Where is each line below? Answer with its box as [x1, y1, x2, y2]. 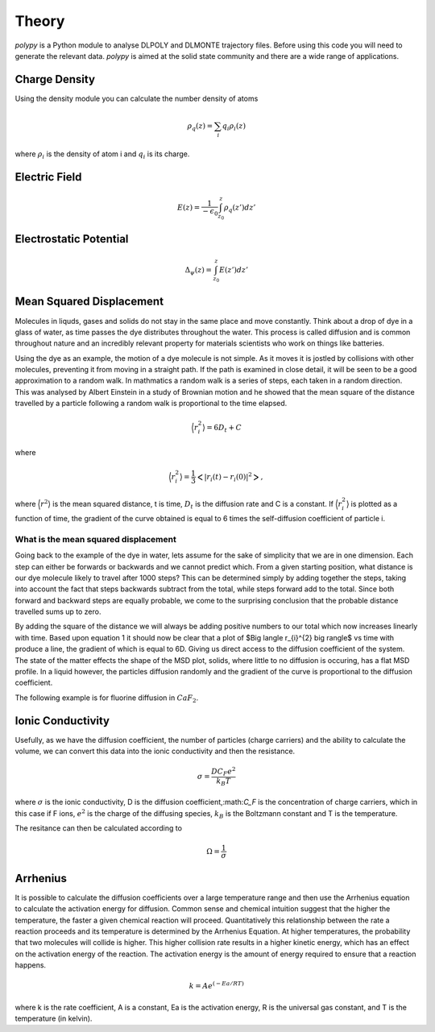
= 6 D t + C [206, 423, 242, 434]
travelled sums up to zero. [14, 607, 101, 616]
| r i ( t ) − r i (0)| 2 [204, 471, 253, 483]
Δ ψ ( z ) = [184, 265, 213, 276]
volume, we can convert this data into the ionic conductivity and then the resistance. [14, 746, 296, 756]
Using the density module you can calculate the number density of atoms [14, 93, 259, 103]
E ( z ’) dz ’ [218, 265, 249, 274]
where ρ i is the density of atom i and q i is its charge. [14, 149, 190, 160]
